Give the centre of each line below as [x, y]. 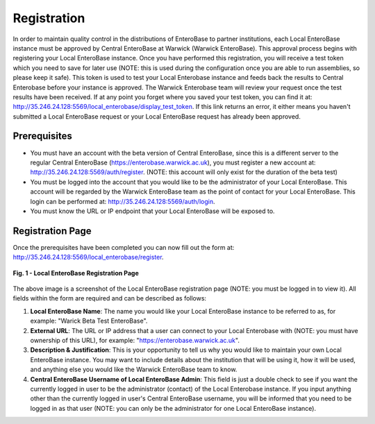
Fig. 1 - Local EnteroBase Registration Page [76, 273]
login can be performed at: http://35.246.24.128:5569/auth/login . [123, 201]
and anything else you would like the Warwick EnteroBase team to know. [134, 370]
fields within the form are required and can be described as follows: [110, 298]
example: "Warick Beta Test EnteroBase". [89, 321]
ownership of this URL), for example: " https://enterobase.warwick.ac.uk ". [135, 340]
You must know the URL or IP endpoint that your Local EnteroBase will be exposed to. [152, 211]
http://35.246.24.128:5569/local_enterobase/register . [88, 257]
